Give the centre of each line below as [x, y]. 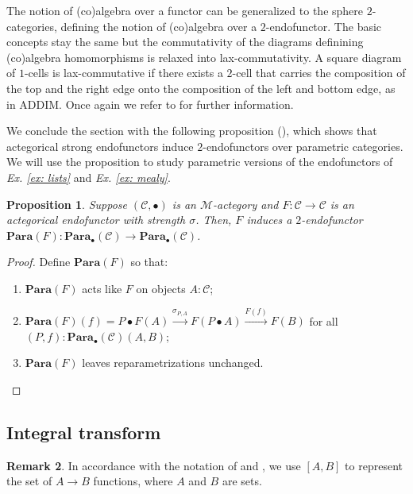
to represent [374, 465]
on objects [161, 288]
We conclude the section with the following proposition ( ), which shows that [192, 131]
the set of [29, 481]
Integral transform [84, 432]
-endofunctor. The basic [324, 26]
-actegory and [246, 204]
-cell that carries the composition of [319, 73]
